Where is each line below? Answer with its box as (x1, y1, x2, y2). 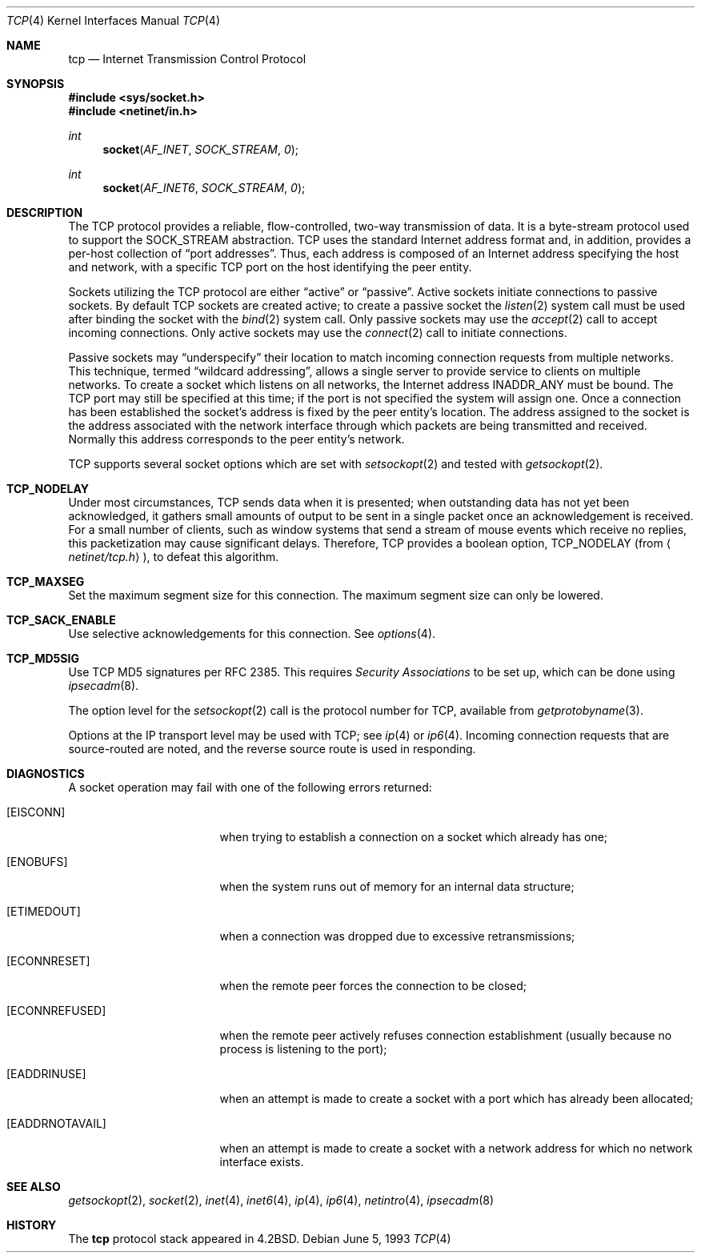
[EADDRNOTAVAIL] (6, 1117, 106, 1130)
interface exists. (219, 1155, 304, 1169)
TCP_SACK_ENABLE (6, 613, 116, 627)
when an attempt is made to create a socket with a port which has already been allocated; (219, 1092, 694, 1105)
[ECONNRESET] (6, 954, 90, 968)
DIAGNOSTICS (6, 767, 85, 780)
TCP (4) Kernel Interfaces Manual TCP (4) (6, 14, 221, 27)
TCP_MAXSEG (6, 575, 85, 588)
